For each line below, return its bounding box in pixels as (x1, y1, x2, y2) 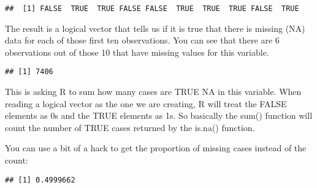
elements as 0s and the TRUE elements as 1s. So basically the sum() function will (5, 109, 313, 122)
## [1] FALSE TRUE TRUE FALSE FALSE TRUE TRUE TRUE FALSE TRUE (5, 4, 299, 13)
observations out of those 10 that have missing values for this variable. (5, 45, 269, 58)
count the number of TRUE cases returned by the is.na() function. (5, 121, 255, 133)
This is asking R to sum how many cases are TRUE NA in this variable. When (5, 85, 302, 98)
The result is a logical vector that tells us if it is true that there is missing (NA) (5, 21, 305, 34)
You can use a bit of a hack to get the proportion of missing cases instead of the (5, 141, 307, 154)
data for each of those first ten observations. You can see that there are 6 (5, 34, 280, 47)
